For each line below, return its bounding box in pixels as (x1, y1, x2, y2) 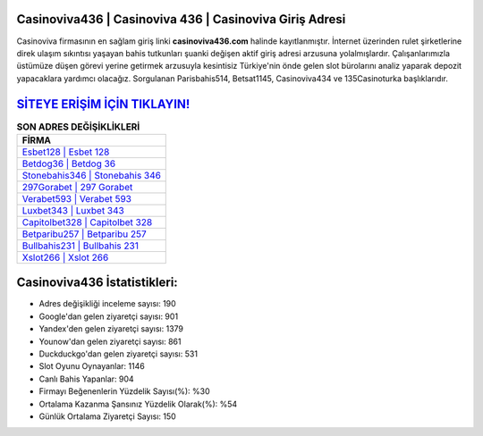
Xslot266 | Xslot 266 (21, 251, 109, 264)
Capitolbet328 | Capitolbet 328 (21, 215, 153, 228)
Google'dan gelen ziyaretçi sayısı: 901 (38, 311, 179, 322)
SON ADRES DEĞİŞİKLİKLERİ (16, 121, 140, 133)
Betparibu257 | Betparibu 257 (21, 228, 147, 240)
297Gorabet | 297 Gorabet (21, 180, 133, 193)
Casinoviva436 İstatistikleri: (16, 275, 178, 290)
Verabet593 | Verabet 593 (21, 192, 131, 205)
